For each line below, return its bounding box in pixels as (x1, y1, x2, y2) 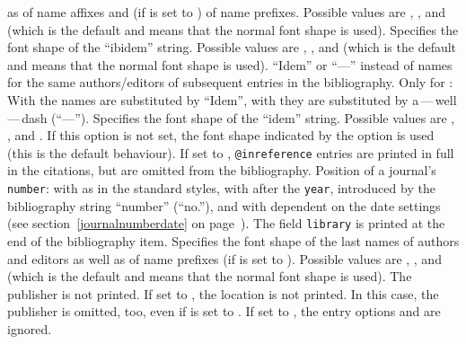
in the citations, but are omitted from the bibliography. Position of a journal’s (7, 161, 436, 180)
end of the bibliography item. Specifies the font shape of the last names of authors (7, 231, 460, 250)
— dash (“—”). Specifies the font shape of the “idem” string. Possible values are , (7, 108, 455, 127)
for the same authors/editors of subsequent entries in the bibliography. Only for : (7, 73, 453, 92)
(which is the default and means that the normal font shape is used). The (7, 267, 412, 286)
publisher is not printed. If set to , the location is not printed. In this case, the (7, 284, 439, 303)
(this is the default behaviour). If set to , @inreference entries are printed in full (7, 143, 454, 162)
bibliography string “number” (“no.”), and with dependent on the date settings (7, 196, 441, 215)
